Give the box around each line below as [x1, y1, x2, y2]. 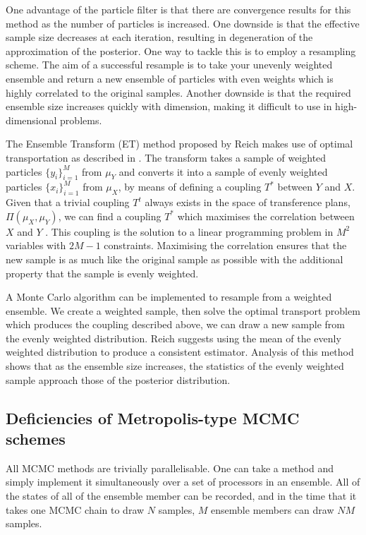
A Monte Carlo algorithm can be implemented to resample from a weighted [6, 289, 332, 304]
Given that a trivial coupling [6, 195, 130, 210]
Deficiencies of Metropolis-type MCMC [6, 407, 300, 428]
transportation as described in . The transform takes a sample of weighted [6, 150, 327, 164]
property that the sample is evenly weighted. [6, 265, 199, 280]
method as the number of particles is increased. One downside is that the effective [6, 16, 360, 30]
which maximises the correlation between [177, 208, 355, 223]
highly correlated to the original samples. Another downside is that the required [6, 85, 351, 100]
